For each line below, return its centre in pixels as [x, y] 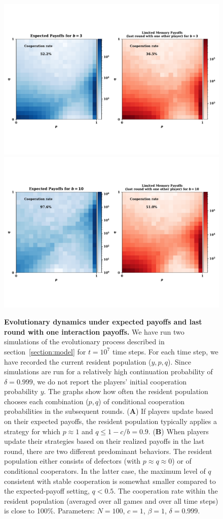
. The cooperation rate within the [166, 491]
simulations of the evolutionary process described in [84, 342]
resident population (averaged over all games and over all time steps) [111, 500]
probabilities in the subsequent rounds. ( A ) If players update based [109, 411]
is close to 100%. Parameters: [49, 511]
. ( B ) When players [178, 431]
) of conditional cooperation [142, 401]
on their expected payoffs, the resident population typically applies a [110, 421]
